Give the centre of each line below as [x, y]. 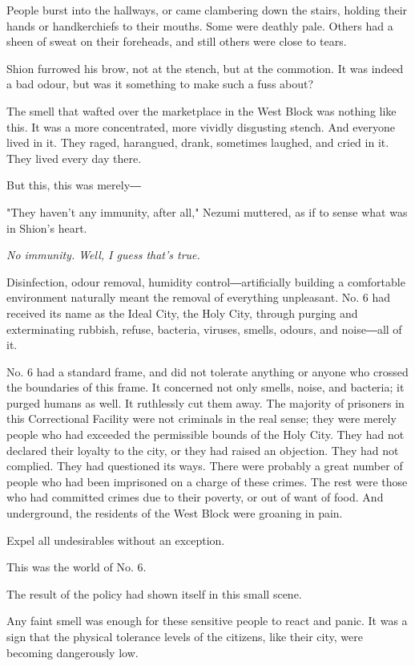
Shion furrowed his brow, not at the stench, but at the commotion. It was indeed [205, 68]
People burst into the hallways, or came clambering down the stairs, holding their [207, 10]
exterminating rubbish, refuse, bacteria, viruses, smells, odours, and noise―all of [204, 329]
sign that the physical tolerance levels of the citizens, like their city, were [185, 636]
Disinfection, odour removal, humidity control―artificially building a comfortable [206, 281]
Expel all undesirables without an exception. [116, 540]
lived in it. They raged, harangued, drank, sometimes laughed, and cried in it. [198, 142]
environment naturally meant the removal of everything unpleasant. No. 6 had [198, 297]
